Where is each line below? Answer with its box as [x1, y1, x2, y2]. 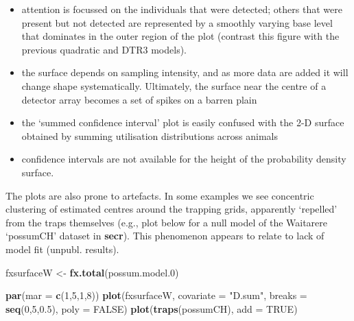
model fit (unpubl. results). [5, 241, 119, 256]
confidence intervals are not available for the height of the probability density [21, 152, 346, 166]
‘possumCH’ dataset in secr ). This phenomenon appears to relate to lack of [5, 228, 324, 243]
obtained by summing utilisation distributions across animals [21, 128, 279, 143]
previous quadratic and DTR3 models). [21, 42, 187, 56]
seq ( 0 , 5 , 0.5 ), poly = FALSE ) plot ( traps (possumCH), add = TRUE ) [5, 301, 298, 316]
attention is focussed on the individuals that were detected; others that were [21, 2, 342, 16]
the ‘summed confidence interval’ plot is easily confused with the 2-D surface [21, 115, 344, 130]
